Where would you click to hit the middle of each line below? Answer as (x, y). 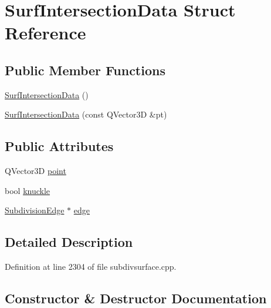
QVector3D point (35, 171)
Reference (45, 33)
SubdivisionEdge (35, 210)
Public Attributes (59, 146)
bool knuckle (28, 190)
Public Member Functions (85, 70)
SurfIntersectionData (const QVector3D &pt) (86, 114)
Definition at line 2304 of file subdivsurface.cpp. (91, 267)
